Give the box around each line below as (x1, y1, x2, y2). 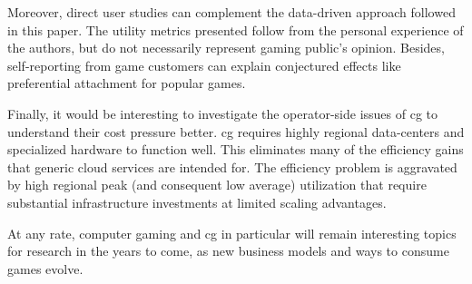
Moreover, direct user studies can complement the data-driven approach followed (7, 3, 456, 21)
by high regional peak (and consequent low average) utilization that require (7, 175, 427, 194)
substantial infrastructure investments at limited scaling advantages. (7, 192, 387, 211)
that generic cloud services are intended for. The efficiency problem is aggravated (7, 157, 457, 176)
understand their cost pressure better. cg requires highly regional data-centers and (7, 122, 465, 141)
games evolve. (7, 259, 84, 278)
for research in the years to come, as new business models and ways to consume (7, 241, 449, 260)
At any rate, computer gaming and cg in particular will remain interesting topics (7, 223, 457, 242)
